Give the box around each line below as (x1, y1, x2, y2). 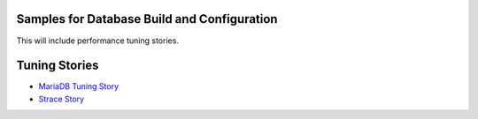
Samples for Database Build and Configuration (16, 11, 278, 26)
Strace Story (38, 93, 84, 104)
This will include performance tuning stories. (16, 35, 179, 46)
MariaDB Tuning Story (38, 81, 119, 92)
